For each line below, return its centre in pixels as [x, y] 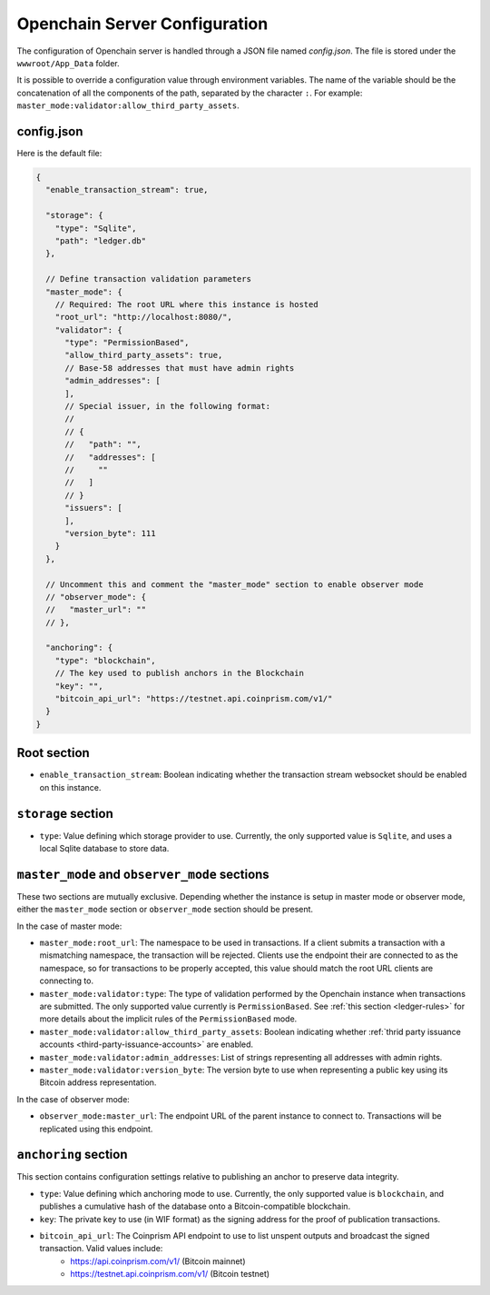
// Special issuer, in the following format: [168, 406]
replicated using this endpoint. [96, 1129]
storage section [65, 813]
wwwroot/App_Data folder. [68, 63]
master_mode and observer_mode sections [143, 874]
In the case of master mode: [69, 926]
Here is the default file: [59, 154]
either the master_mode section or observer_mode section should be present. [165, 910]
